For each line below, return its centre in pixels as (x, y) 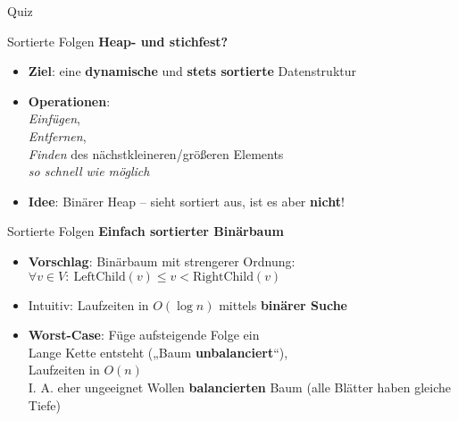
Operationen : (69, 101)
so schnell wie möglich (89, 171)
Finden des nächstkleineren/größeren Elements (156, 153)
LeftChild (100, 277)
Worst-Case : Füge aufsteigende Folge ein (144, 335)
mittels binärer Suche (283, 304)
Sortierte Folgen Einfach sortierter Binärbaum (146, 231)
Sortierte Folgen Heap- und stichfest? (118, 41)
